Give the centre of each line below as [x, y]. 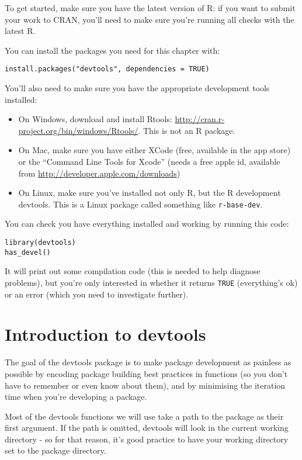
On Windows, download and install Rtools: [95, 119]
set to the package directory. [55, 450]
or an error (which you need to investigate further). [97, 294]
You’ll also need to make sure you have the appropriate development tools [137, 88]
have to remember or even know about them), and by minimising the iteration [145, 385]
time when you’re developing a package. [76, 397]
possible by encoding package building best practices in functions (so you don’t [146, 373]
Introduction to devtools [105, 334]
